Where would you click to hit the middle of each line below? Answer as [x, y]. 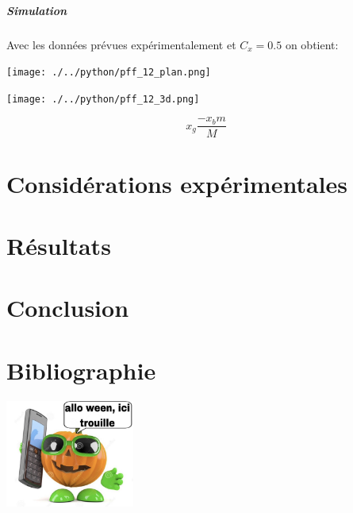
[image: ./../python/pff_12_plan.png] [109, 73]
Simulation [37, 10]
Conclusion [68, 308]
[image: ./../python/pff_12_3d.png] [103, 99]
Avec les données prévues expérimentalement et [121, 44]
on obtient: [312, 44]
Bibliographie [81, 370]
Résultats [59, 246]
